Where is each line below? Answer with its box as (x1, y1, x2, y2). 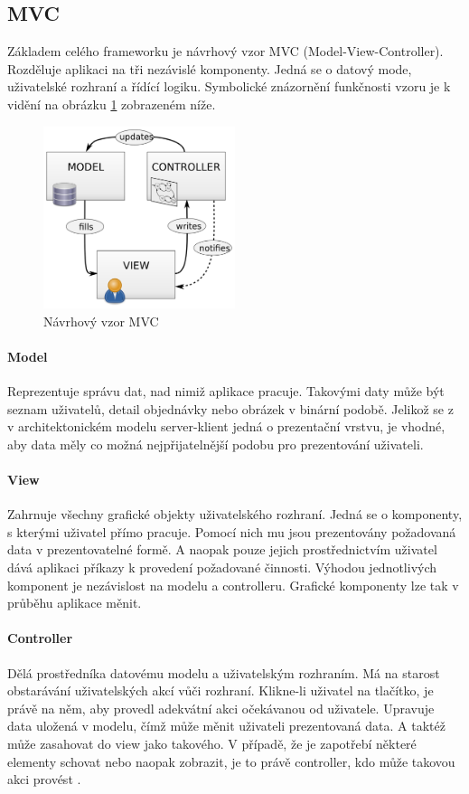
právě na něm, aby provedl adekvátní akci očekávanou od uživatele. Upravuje (7, 698, 435, 717)
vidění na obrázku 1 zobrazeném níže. (7, 94, 216, 113)
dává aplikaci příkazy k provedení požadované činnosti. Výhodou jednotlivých (7, 557, 437, 576)
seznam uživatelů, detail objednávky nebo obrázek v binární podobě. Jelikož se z (7, 399, 454, 418)
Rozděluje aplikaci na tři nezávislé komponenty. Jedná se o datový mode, (7, 59, 412, 78)
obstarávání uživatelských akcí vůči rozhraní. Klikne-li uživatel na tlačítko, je (7, 681, 434, 700)
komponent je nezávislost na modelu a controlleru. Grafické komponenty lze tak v (7, 575, 459, 594)
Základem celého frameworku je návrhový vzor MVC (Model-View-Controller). (7, 42, 444, 61)
